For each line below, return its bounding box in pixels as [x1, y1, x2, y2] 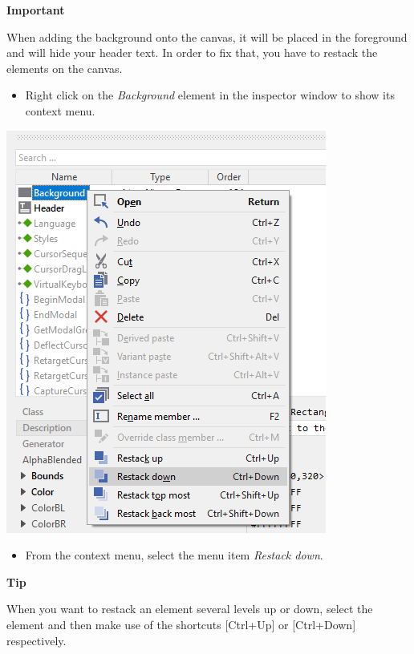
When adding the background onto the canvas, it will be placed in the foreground [6, 28, 408, 45]
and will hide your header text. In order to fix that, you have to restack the [6, 44, 378, 61]
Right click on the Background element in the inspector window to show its [25, 87, 395, 103]
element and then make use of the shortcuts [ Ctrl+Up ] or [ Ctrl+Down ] [6, 616, 356, 632]
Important [6, 2, 65, 18]
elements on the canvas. [6, 59, 123, 76]
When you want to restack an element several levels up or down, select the [6, 600, 373, 617]
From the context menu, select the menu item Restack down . [25, 547, 323, 563]
